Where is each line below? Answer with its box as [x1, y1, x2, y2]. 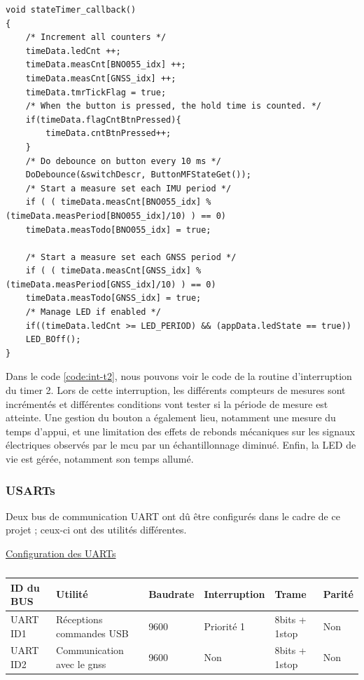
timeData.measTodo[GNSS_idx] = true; [25, 293, 202, 304]
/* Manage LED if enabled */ [25, 307, 161, 318]
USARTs [6, 481, 55, 498]
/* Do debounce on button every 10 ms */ [25, 156, 221, 166]
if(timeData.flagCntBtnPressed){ [25, 114, 181, 125]
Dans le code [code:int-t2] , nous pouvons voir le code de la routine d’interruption [6, 369, 352, 383]
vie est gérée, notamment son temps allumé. [6, 451, 194, 465]
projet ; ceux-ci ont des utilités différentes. [6, 522, 187, 537]
